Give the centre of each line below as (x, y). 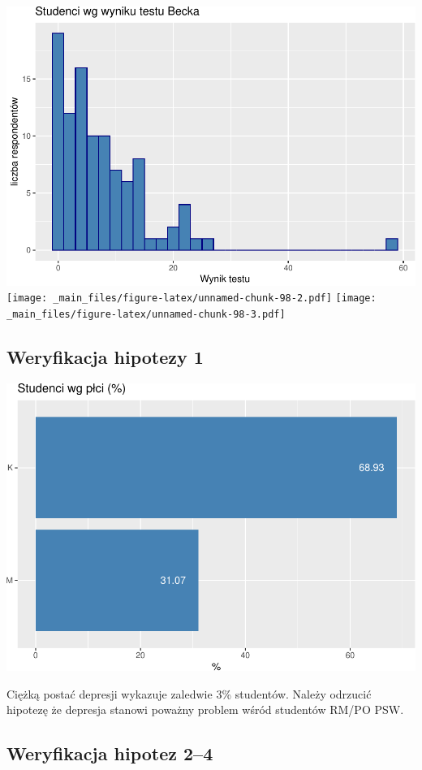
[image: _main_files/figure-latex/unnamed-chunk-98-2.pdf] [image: (192, 298)
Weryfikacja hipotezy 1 (105, 357)
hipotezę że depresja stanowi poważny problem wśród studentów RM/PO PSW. (205, 709)
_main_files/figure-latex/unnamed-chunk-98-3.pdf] (146, 315)
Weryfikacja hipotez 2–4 (110, 753)
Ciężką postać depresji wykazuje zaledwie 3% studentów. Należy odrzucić (189, 693)
